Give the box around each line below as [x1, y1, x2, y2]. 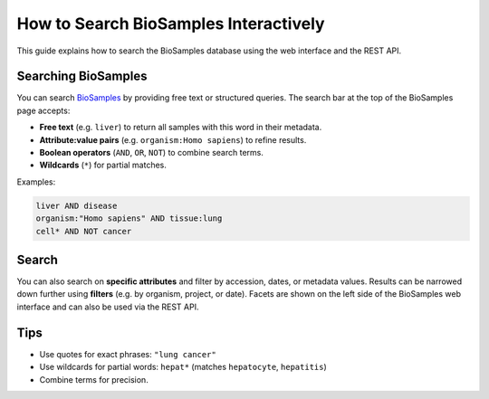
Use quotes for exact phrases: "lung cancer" [39, 348, 216, 359]
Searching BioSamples [16, 69, 148, 84]
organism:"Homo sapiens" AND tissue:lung [35, 214, 223, 223]
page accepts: [16, 105, 71, 116]
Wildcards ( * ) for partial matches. [39, 159, 168, 171]
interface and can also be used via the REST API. [16, 301, 199, 312]
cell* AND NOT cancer [35, 226, 132, 236]
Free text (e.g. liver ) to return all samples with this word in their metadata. [39, 122, 322, 133]
